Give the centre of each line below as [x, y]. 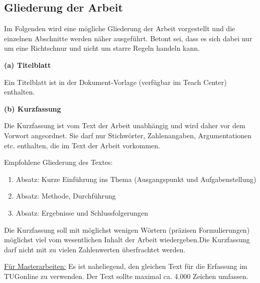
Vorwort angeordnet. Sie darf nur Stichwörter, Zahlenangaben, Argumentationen [128, 135]
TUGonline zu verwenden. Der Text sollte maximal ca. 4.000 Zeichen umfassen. [126, 276]
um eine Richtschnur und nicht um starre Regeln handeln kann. [102, 48]
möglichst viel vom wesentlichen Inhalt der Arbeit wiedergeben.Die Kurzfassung [127, 240]
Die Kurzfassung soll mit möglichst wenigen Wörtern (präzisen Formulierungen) [127, 229]
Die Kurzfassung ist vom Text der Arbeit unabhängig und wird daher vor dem [125, 125]
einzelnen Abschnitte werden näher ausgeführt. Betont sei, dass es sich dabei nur [128, 38]
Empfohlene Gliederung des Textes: [58, 162]
